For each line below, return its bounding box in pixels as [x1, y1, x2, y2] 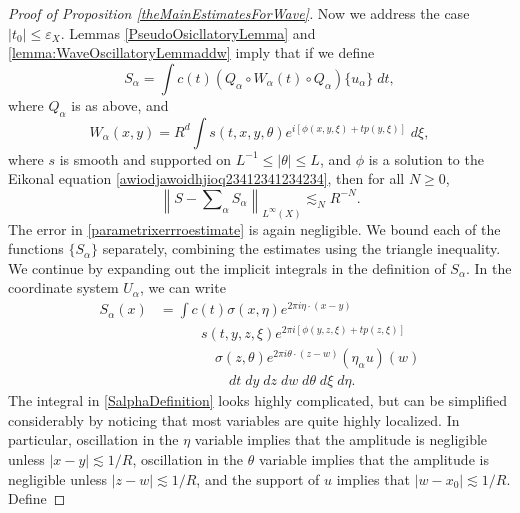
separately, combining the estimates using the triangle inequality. [102, 238, 501, 259]
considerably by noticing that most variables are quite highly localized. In [8, 409, 460, 430]
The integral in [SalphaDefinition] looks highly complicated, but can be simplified [8, 390, 508, 411]
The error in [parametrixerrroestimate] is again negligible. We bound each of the [8, 218, 501, 239]
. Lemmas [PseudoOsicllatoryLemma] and [60, 22, 316, 43]
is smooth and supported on [59, 148, 232, 169]
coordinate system [8, 277, 119, 298]
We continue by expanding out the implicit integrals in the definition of [8, 257, 446, 278]
